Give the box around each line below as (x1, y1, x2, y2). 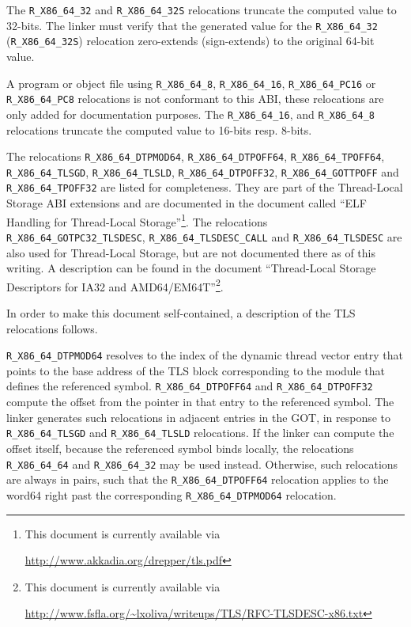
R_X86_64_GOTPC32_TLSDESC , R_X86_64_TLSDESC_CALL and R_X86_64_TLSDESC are (6, 228, 402, 245)
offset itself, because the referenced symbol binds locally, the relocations (6, 439, 354, 456)
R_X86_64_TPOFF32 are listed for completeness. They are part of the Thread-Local (6, 179, 403, 196)
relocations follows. (6, 320, 98, 336)
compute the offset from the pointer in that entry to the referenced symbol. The (6, 393, 394, 410)
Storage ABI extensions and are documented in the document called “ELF (6, 195, 367, 211)
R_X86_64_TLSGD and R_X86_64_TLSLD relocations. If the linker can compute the (6, 424, 394, 441)
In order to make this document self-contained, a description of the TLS (6, 305, 356, 321)
